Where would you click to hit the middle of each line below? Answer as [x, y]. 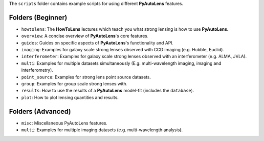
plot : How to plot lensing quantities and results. [70, 97]
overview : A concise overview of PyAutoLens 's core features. [85, 36]
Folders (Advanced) [40, 111]
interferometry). [37, 70]
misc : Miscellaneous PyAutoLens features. [64, 123]
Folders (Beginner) [38, 17]
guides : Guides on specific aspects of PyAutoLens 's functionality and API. [97, 43]
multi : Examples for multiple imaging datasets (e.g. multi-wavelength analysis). [102, 130]
